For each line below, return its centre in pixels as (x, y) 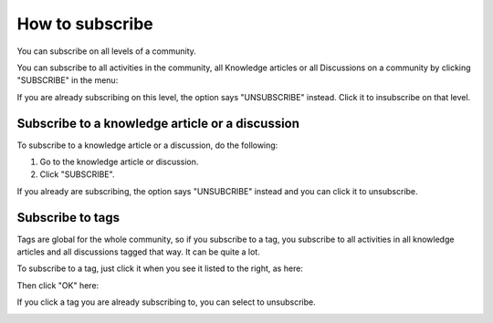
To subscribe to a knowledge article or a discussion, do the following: (147, 145)
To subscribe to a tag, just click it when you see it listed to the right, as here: (160, 268)
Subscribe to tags (68, 218)
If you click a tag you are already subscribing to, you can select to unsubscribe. (166, 302)
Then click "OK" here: (58, 285)
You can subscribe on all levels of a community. (106, 51)
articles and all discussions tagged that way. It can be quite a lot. (138, 252)
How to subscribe (85, 24)
